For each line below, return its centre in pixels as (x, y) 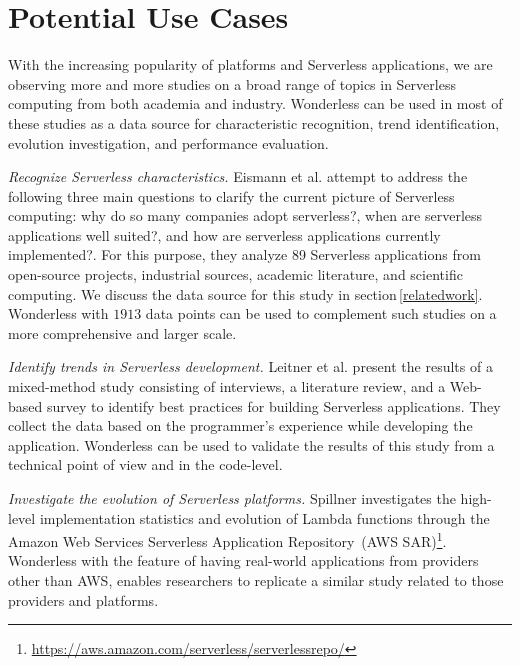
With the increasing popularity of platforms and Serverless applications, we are (250, 64)
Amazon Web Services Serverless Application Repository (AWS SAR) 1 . (227, 539)
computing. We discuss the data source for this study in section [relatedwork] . (245, 293)
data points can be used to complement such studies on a (321, 313)
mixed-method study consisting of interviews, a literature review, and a (227, 386)
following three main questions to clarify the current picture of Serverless (231, 195)
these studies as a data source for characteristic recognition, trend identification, (254, 122)
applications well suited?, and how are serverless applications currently (224, 234)
